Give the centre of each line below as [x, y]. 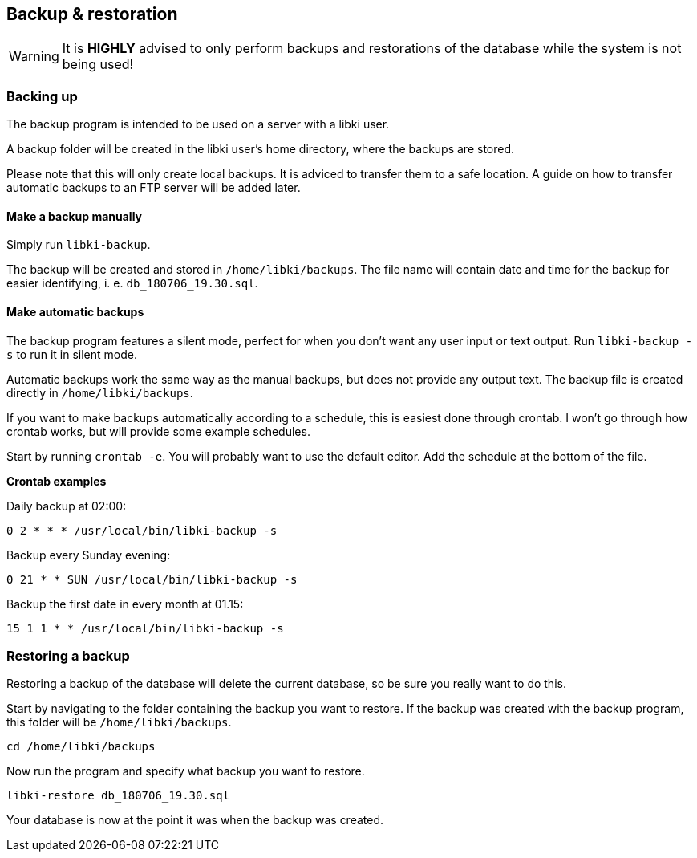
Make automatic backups [75, 312]
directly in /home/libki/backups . [100, 392]
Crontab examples [57, 481]
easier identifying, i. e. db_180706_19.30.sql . [132, 283]
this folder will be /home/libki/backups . [119, 722]
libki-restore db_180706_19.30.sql [118, 796]
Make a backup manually [75, 216]
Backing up [42, 96]
